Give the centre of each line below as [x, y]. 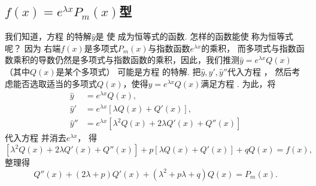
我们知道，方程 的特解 [48, 36]
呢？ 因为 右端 [33, 48]
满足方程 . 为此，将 [238, 83]
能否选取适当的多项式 [55, 83]
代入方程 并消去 [36, 138]
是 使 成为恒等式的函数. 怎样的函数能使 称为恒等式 [195, 36]
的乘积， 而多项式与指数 [249, 48]
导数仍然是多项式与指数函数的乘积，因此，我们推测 [139, 60]
